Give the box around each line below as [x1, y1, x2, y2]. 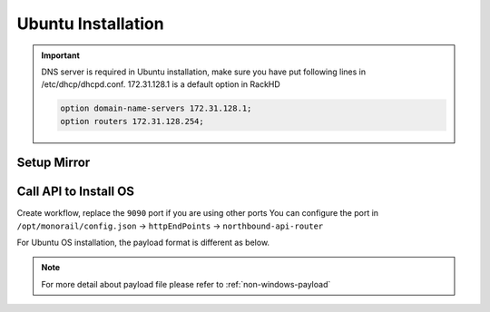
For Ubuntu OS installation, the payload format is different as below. [16, 237, 270, 248]
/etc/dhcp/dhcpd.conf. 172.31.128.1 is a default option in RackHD [41, 79, 280, 90]
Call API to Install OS [16, 184, 135, 200]
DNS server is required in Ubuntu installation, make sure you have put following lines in [41, 66, 367, 77]
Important [41, 50, 81, 61]
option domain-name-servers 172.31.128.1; [60, 103, 252, 113]
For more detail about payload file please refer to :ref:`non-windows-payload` [41, 278, 331, 289]
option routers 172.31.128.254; [60, 116, 204, 126]
